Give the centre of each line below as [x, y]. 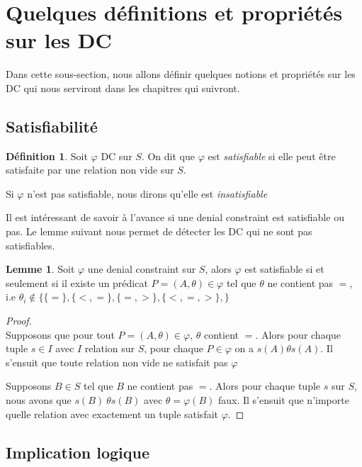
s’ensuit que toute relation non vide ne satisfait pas [117, 362]
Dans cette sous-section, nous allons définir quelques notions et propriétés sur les [181, 74]
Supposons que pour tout [60, 334]
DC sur [117, 156]
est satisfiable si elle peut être [272, 156]
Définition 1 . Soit [47, 156]
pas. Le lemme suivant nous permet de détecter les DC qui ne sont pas [159, 231]
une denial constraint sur [142, 269]
